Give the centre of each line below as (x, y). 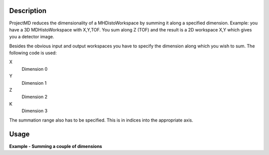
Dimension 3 (35, 111)
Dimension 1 (34, 83)
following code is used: (33, 53)
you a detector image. (32, 37)
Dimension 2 (35, 97)
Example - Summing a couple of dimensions (56, 146)
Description (28, 11)
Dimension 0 (35, 69)
